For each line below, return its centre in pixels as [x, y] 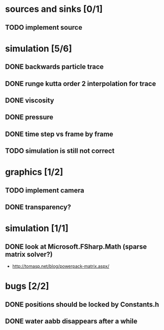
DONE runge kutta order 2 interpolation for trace [81, 83]
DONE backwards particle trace [54, 67]
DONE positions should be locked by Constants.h [82, 305]
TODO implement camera [45, 190]
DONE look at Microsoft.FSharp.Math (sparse [76, 247]
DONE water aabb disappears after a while [71, 321]
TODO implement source [44, 27]
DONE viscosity [30, 100]
